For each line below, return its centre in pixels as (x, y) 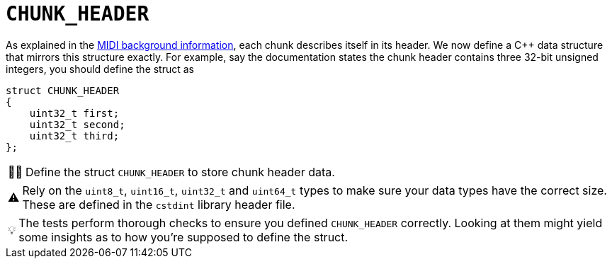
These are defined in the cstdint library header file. (159, 204)
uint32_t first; (74, 113)
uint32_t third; (74, 136)
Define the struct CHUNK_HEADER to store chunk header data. (180, 172)
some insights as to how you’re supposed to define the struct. (183, 237)
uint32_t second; (77, 124)
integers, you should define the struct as (100, 69)
